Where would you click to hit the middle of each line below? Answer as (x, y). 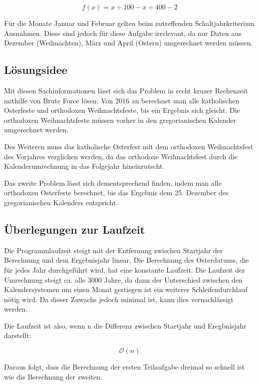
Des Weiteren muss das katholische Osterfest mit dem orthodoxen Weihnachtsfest (129, 146)
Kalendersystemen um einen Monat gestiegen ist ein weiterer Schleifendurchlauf (126, 289)
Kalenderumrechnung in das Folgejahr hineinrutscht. (84, 166)
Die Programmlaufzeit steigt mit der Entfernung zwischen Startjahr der (114, 250)
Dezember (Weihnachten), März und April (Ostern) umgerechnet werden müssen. (129, 43)
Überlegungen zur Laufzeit (75, 229)
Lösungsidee (36, 70)
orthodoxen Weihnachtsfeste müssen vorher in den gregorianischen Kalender (120, 120)
